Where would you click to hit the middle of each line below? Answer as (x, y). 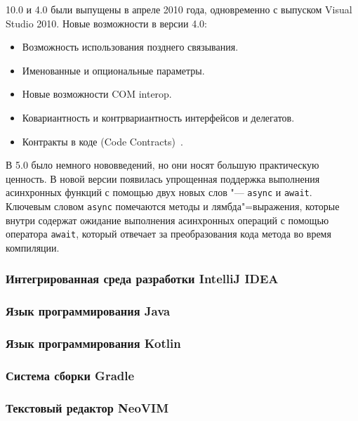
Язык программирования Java (88, 311)
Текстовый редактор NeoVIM (87, 407)
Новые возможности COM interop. (97, 94)
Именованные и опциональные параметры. (113, 70)
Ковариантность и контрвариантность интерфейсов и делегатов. (158, 117)
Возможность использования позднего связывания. (130, 47)
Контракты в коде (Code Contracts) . (102, 141)
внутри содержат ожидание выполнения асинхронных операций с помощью (167, 220)
